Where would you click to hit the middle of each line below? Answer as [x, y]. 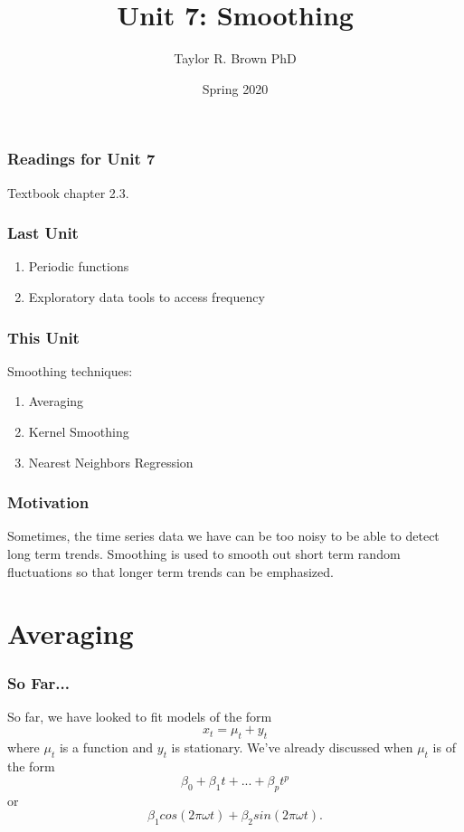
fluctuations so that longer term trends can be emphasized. [170, 571]
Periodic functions [79, 266]
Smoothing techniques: [70, 370]
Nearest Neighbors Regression [111, 462]
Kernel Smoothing [79, 432]
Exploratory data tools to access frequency [147, 297]
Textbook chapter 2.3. [68, 192]
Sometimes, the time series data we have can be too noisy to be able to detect [223, 536]
